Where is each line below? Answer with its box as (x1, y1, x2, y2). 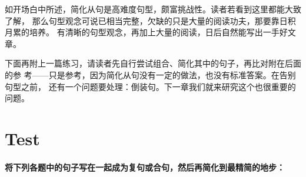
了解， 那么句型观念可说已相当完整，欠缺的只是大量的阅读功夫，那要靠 (5, 14, 280, 26)
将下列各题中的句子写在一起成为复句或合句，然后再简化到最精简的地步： (5, 161, 285, 173)
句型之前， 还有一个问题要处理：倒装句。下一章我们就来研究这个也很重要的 (5, 80, 296, 92)
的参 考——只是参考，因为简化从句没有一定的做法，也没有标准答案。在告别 (5, 68, 296, 81)
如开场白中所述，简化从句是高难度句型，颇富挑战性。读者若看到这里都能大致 (5, 3, 301, 15)
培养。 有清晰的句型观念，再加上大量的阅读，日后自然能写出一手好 (29, 26, 288, 38)
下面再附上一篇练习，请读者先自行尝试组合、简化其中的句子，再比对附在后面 (5, 57, 301, 69)
